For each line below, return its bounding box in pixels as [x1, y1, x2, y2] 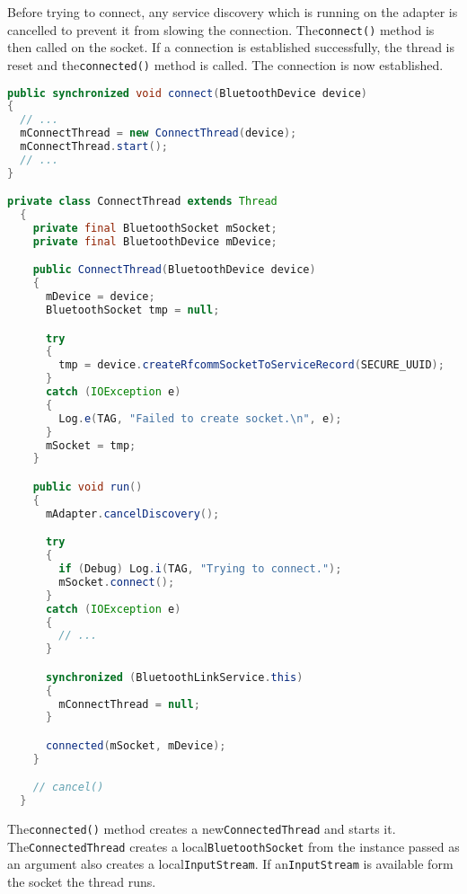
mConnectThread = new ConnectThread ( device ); [20, 127, 297, 140]
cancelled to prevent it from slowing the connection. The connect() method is [7, 20, 435, 39]
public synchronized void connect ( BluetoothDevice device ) [7, 86, 367, 100]
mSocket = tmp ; [45, 438, 137, 452]
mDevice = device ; [45, 290, 155, 304]
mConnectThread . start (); [20, 140, 168, 153]
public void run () [32, 481, 143, 493]
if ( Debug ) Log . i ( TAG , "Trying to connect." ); [58, 562, 342, 576]
